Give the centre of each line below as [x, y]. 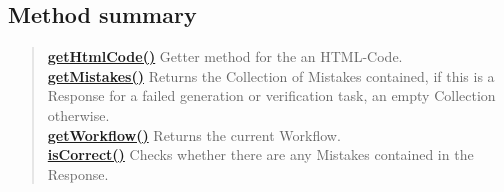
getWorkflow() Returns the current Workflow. [194, 134]
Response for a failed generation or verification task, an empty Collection [271, 95]
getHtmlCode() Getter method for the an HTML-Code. [225, 56]
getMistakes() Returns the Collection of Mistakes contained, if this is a [271, 75]
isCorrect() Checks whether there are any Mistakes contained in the [260, 154]
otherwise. [78, 114]
